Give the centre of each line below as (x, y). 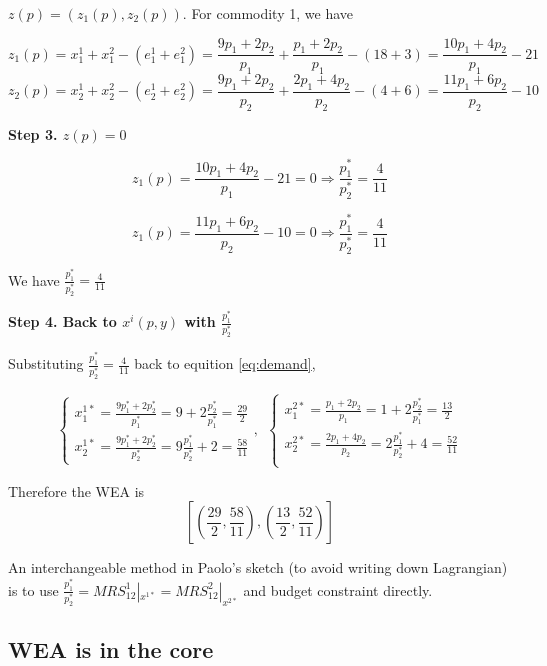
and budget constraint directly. (338, 589)
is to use (33, 589)
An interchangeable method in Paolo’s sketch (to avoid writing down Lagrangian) (258, 567)
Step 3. (33, 133)
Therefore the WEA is (76, 490)
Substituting (46, 363)
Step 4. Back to (62, 321)
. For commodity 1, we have (267, 13)
